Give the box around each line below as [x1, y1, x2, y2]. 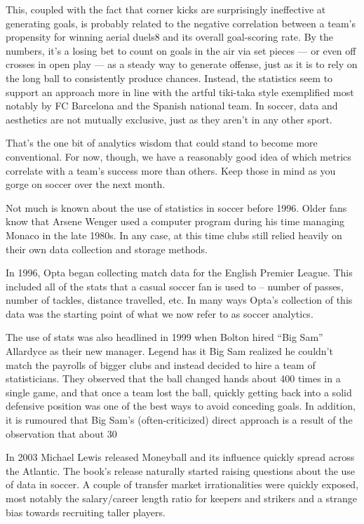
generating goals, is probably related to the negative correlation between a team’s [6, 15, 356, 30]
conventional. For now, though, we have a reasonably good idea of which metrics [6, 149, 351, 163]
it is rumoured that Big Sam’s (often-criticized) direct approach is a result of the [6, 412, 353, 427]
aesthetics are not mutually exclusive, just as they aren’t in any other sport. [6, 112, 332, 126]
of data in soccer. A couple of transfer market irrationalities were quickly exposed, [6, 477, 359, 492]
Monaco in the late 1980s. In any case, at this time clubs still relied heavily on [6, 227, 342, 242]
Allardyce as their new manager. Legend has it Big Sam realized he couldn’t [6, 344, 333, 358]
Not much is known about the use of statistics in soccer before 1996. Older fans [6, 200, 347, 215]
